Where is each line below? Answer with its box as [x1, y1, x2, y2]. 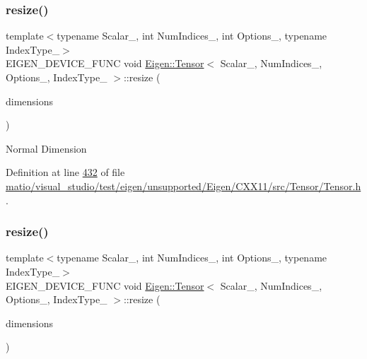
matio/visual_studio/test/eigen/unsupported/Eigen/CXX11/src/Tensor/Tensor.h [6, 178, 361, 193]
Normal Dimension [6, 141, 87, 155]
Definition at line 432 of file [6, 165, 125, 179]
